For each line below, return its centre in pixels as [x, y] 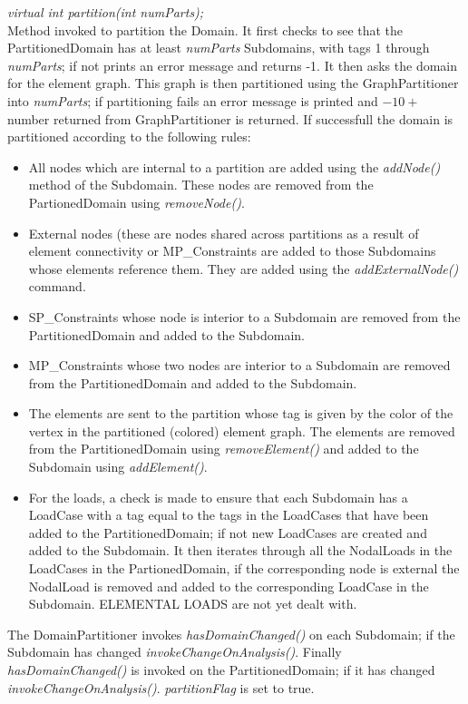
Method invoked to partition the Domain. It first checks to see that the [205, 29]
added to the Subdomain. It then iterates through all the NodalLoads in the [240, 550]
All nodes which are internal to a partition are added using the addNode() [234, 166]
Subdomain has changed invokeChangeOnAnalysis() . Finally [175, 652]
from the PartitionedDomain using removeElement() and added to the [224, 449]
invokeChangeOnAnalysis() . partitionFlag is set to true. [161, 687]
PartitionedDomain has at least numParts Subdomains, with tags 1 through [219, 48]
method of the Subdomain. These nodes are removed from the [201, 185]
